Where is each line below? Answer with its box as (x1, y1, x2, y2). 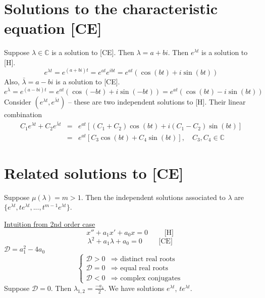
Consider (4, 96, 31, 107)
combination (4, 109, 42, 120)
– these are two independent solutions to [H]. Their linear (68, 96, 246, 107)
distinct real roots (120, 255, 175, 263)
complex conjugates (120, 274, 181, 282)
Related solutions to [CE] (4, 162, 184, 183)
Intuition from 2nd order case (4, 218, 95, 229)
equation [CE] (4, 18, 102, 38)
